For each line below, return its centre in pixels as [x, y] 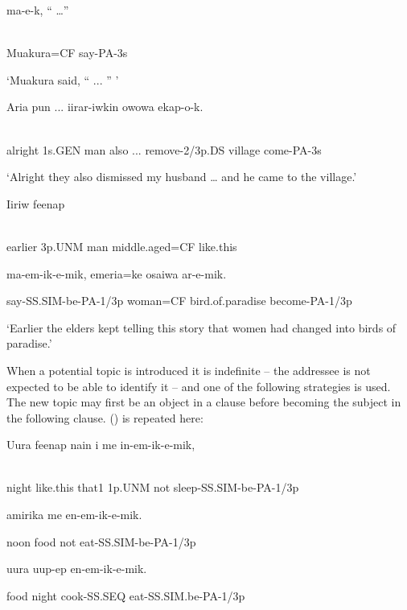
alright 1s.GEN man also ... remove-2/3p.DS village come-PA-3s [164, 149]
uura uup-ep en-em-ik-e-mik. [77, 569]
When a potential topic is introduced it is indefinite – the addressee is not [189, 370]
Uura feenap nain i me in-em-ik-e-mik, [101, 445]
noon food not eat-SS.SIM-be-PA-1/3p [101, 541]
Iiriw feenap [36, 203]
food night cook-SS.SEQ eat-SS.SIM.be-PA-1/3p [126, 595]
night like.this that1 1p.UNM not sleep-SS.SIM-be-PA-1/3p [153, 487]
